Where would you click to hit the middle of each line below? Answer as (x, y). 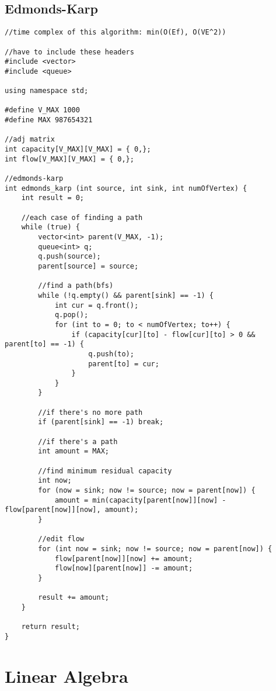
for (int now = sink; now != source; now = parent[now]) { (155, 549)
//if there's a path (78, 441)
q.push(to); (111, 354)
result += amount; (74, 598)
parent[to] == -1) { (45, 344)
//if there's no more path (90, 412)
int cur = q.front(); (97, 305)
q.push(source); (69, 257)
